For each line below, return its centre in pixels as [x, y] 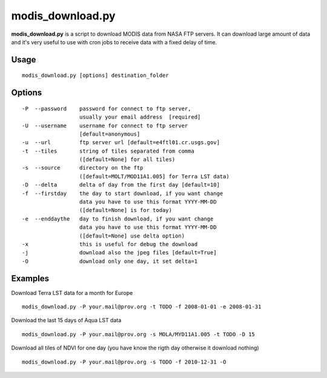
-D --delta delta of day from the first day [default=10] [121, 185]
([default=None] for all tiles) [127, 160]
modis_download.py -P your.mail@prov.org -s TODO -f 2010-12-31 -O [124, 362]
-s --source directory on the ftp [83, 168]
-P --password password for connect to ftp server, [107, 108]
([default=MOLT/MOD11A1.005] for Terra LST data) [154, 176]
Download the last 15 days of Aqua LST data [66, 320]
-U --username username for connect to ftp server [105, 125]
